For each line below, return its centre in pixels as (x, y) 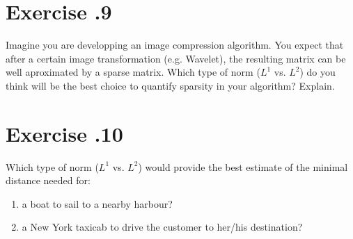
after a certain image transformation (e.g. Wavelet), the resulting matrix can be (176, 58)
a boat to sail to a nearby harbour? (97, 203)
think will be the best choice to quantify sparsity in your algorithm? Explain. (170, 85)
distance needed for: (48, 180)
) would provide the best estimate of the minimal (243, 166)
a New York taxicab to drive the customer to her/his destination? (162, 227)
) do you (317, 72)
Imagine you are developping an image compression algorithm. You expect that (175, 45)
